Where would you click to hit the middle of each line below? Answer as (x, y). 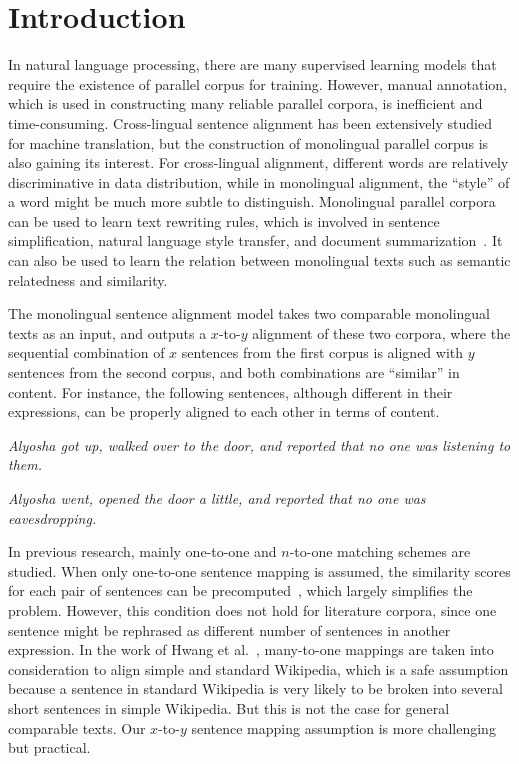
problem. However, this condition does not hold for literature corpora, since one (252, 609)
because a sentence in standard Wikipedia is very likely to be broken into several (255, 688)
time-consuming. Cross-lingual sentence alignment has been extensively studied (250, 122)
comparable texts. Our (77, 727)
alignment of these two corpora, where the (381, 332)
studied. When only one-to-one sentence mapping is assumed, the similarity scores (259, 570)
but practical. (49, 747)
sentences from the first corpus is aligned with (322, 352)
